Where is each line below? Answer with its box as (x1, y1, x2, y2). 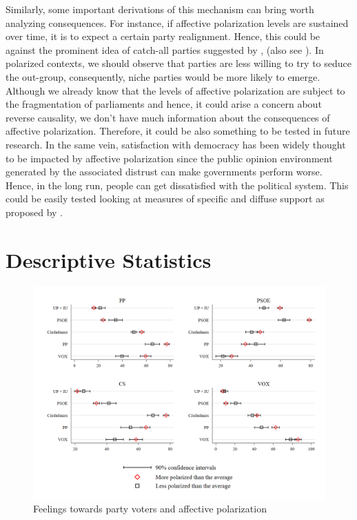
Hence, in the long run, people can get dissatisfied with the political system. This (6, 177, 349, 192)
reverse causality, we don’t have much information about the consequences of (6, 110, 330, 124)
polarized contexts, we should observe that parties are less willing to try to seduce (6, 56, 351, 70)
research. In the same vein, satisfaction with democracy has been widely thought (6, 137, 346, 151)
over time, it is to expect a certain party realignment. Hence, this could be (6, 29, 320, 44)
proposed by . (6, 204, 63, 219)
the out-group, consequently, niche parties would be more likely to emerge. (6, 69, 320, 84)
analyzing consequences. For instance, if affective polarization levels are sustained (6, 15, 349, 30)
